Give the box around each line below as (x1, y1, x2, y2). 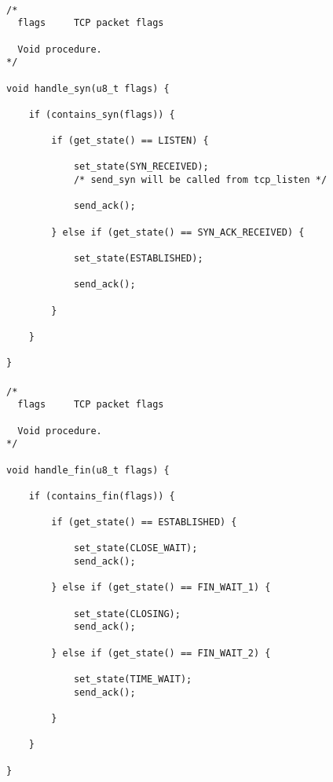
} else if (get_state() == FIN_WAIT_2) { (51, 647, 271, 659)
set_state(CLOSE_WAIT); (73, 543, 198, 554)
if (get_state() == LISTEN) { (51, 135, 209, 147)
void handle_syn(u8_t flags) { (6, 82, 170, 94)
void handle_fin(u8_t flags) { (6, 464, 170, 476)
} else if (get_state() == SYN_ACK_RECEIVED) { (51, 226, 305, 238)
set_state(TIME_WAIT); (73, 674, 192, 685)
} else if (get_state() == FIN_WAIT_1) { (51, 582, 271, 594)
